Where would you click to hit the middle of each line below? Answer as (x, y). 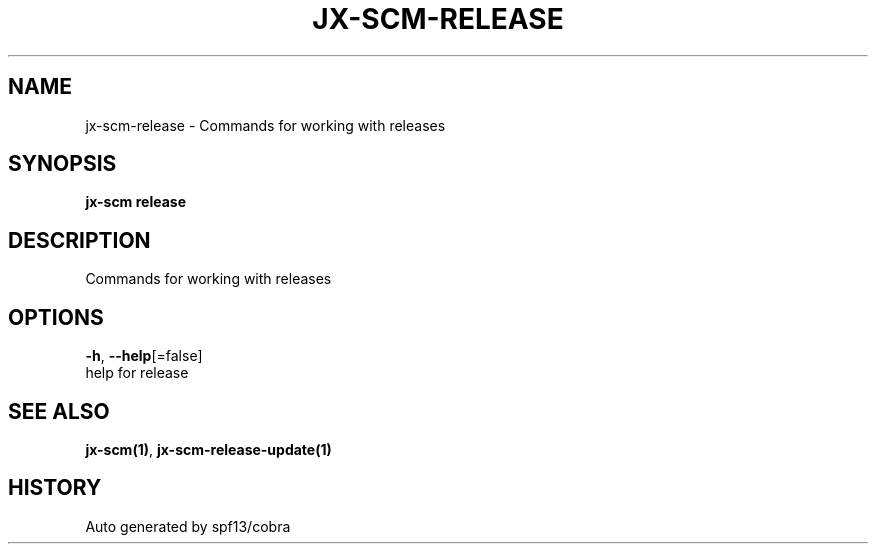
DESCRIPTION (79, 240)
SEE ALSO (59, 411)
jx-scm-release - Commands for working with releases (265, 125)
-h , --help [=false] (144, 356)
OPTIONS (56, 317)
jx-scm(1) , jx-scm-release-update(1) (208, 449)
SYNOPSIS (62, 164)
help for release (137, 373)
